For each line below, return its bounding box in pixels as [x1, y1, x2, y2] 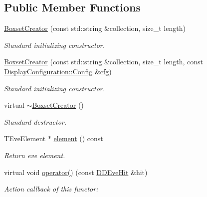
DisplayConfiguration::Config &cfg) [4, 66, 112, 76]
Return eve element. [4, 150, 65, 160]
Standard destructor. [4, 116, 67, 127]
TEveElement [4, 133, 46, 144]
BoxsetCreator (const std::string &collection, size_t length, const [4, 56, 203, 67]
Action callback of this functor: [4, 184, 98, 194]
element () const [53, 133, 103, 144]
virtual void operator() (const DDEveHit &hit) [4, 167, 148, 177]
